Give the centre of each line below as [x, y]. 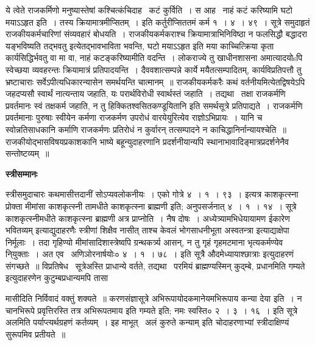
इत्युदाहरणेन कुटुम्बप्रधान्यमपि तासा [57, 278]
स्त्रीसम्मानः [22, 173]
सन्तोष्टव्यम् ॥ [27, 153]
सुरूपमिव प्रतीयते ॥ [36, 334]
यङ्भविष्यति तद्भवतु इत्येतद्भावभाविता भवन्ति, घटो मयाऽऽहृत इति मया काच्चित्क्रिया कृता [140, 45]
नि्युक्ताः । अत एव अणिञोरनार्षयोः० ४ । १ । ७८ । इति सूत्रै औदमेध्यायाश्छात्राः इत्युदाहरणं [150, 254]
